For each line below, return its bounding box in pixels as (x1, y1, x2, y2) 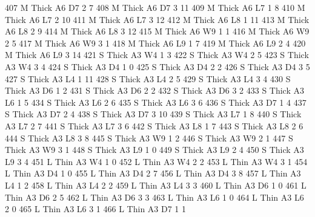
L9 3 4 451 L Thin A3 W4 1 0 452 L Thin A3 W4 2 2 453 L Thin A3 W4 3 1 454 (5, 155, 308, 167)
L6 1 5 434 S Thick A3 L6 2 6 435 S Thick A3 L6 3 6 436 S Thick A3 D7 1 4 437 (5, 96, 307, 108)
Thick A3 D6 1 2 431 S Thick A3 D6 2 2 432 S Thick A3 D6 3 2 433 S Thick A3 (5, 84, 305, 97)
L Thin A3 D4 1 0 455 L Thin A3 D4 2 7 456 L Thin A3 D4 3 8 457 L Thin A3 (5, 167, 301, 180)
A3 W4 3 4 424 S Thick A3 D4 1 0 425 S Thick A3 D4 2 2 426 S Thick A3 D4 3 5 (5, 60, 310, 73)
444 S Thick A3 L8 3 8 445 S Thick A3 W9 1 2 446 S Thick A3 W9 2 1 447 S (5, 131, 293, 144)
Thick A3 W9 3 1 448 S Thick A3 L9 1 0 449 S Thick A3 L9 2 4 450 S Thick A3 (5, 143, 304, 156)
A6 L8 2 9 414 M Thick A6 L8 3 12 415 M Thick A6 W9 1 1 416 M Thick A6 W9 (5, 25, 310, 37)
